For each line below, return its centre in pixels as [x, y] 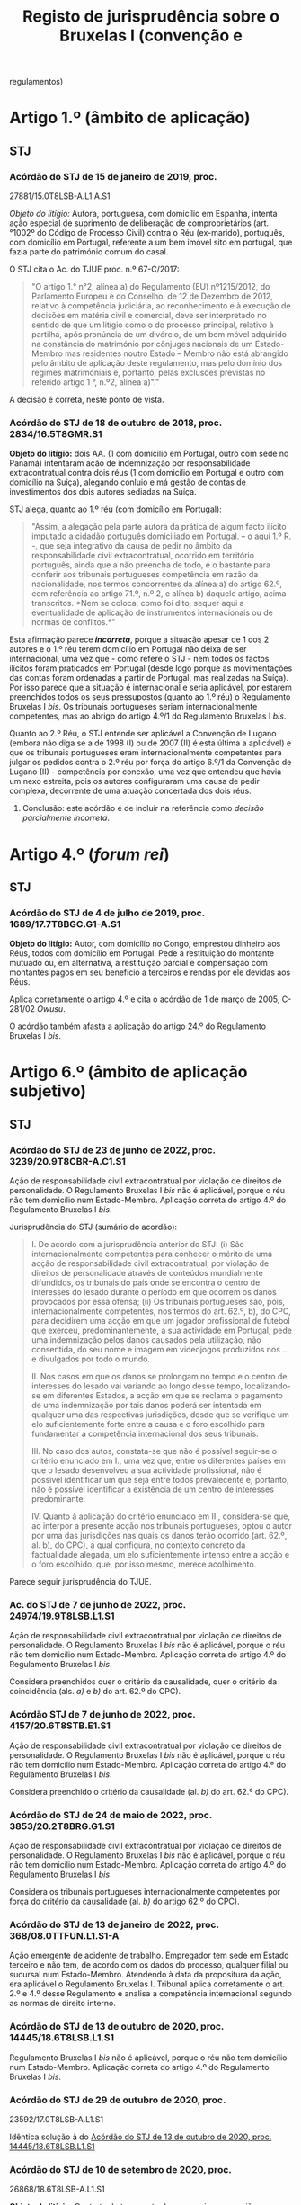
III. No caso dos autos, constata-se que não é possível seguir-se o [154, 1451]
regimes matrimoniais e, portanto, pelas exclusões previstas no [148, 373]
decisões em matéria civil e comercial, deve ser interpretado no [149, 316]
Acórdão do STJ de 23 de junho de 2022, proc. [112, 1150]
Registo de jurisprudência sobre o [151, 17]
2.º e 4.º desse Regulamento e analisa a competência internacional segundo [150, 1994]
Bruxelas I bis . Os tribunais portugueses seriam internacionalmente [133, 707]
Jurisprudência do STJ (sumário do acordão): [93, 1227]
